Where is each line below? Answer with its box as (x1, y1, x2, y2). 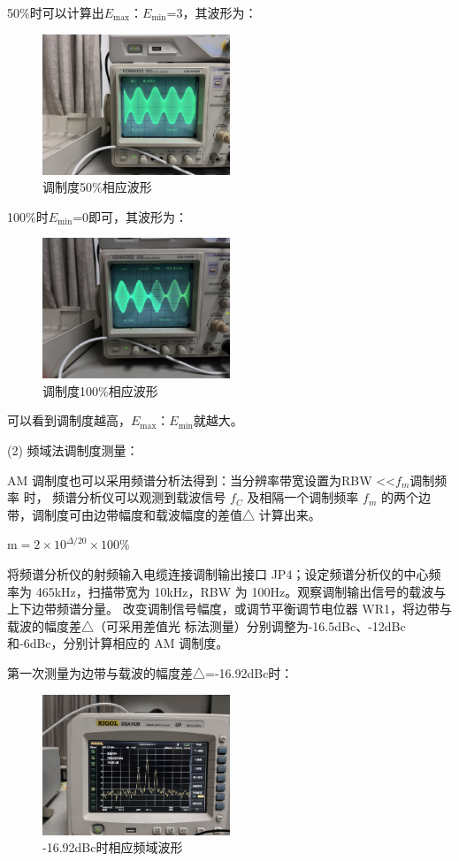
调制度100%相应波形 (42, 381, 158, 400)
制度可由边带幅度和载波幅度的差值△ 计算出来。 (43, 505, 321, 523)
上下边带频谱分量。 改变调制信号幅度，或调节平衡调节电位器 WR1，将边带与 (7, 599, 453, 618)
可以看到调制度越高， (7, 411, 131, 430)
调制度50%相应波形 (42, 178, 152, 196)
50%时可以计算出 (7, 4, 104, 21)
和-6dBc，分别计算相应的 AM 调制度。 (7, 634, 229, 652)
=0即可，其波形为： (73, 207, 188, 225)
